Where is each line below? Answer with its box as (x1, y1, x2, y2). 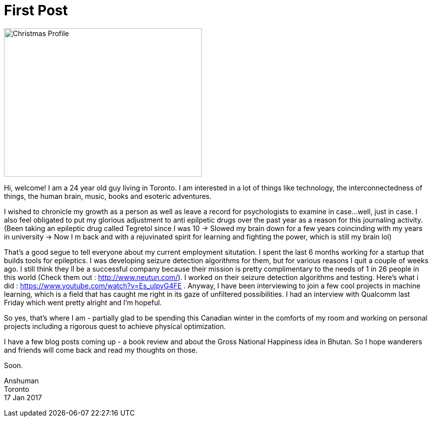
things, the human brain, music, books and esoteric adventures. (4, 191, 212, 200)
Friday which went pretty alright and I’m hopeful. (4, 298, 162, 307)
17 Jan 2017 (4, 393, 42, 402)
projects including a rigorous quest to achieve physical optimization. (4, 322, 226, 330)
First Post (4, 2, 68, 19)
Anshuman (4, 376, 39, 385)
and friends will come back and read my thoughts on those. (4, 345, 198, 354)
